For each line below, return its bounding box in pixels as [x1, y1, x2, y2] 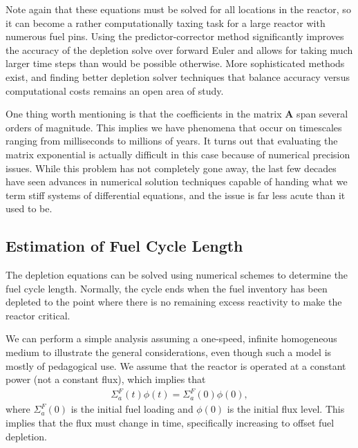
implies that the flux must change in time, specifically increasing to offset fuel [6, 415, 335, 429]
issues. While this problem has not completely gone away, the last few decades [6, 160, 337, 175]
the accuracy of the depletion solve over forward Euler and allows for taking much [6, 42, 353, 57]
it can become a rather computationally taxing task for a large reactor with [6, 15, 326, 30]
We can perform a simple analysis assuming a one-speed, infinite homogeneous [6, 331, 337, 346]
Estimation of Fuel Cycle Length [6, 235, 243, 256]
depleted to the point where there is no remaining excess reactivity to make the [6, 295, 342, 309]
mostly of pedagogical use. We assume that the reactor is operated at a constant [6, 358, 346, 373]
